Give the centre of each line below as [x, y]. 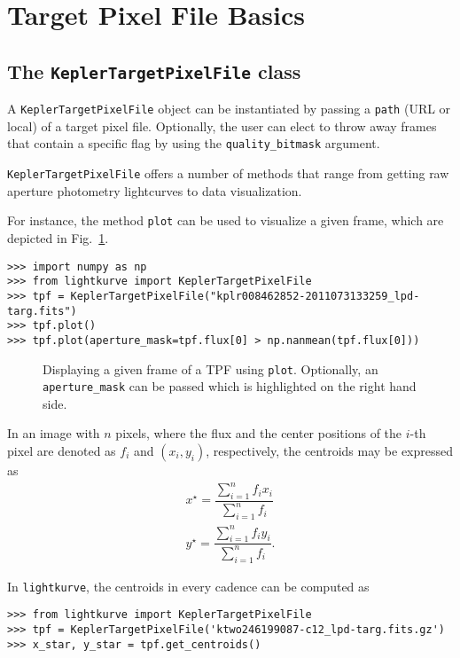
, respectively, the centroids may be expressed [330, 450]
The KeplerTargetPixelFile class [154, 70]
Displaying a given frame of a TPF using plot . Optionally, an [211, 368]
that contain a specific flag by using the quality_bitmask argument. [194, 143]
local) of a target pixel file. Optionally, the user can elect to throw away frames [222, 125]
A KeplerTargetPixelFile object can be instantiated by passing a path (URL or [229, 109]
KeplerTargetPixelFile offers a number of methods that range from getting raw [228, 173]
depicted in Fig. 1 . [58, 237]
